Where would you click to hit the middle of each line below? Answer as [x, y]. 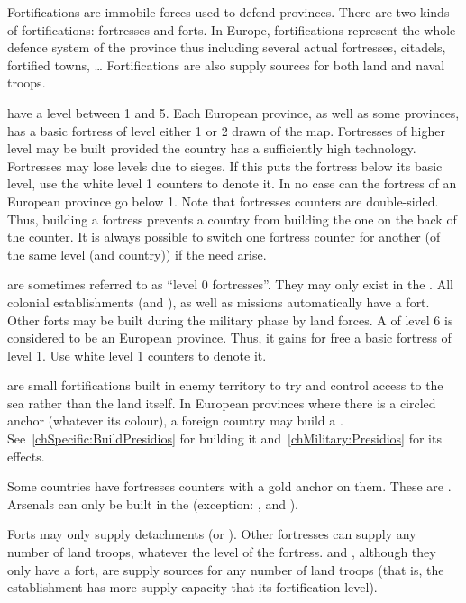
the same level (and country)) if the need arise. [137, 254]
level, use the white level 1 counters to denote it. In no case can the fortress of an [232, 183]
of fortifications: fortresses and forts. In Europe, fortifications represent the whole [232, 29]
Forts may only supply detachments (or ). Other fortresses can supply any [212, 534]
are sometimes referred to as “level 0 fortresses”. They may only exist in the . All [230, 284]
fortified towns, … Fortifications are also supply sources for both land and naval [226, 64]
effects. [26, 456]
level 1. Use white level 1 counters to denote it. [137, 355]
